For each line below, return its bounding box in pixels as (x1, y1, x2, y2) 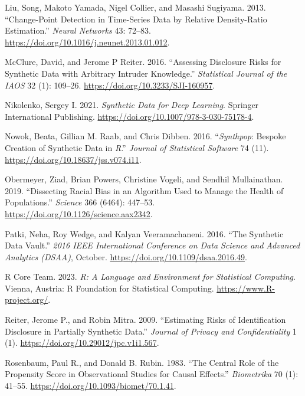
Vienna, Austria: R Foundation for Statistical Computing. (5, 282, 214, 294)
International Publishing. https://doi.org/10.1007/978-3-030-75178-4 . (5, 110, 254, 122)
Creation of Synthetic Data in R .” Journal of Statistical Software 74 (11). (5, 141, 269, 153)
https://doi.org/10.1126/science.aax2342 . (5, 207, 153, 220)
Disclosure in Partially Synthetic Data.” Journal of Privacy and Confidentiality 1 (5, 325, 297, 337)
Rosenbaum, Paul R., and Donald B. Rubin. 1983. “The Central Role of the (5, 356, 279, 368)
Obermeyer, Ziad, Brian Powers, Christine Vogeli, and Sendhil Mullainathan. (5, 173, 283, 185)
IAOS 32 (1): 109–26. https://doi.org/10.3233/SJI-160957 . (5, 78, 215, 91)
